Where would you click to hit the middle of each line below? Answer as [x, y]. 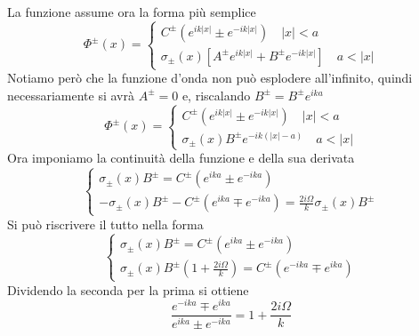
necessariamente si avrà [71, 95]
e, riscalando [216, 95]
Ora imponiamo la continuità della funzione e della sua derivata [181, 158]
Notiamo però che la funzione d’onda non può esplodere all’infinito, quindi [210, 78]
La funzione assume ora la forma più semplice [132, 12]
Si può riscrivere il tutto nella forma [105, 224]
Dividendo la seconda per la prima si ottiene [128, 289]
